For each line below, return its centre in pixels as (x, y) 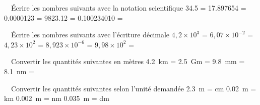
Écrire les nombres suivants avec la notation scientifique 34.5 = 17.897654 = (128, 8)
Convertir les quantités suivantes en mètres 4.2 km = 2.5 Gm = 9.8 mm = (128, 61)
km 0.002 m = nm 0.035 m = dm (57, 98)
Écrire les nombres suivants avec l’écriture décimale (90, 35)
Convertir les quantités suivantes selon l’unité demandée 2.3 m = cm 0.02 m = (134, 88)
